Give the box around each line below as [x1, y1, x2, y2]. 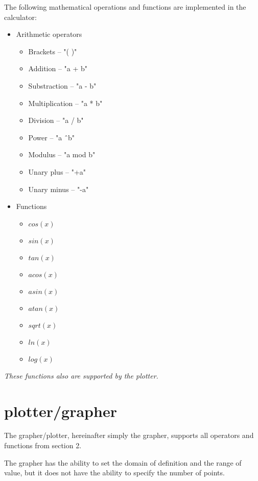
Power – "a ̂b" [28, 132, 75, 142]
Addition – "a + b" [28, 63, 88, 74]
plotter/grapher [4, 400, 117, 421]
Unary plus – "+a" [28, 166, 86, 177]
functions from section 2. [4, 440, 82, 451]
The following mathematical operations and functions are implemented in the [4, 2, 246, 12]
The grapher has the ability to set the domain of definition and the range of [4, 457, 242, 468]
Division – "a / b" [28, 115, 84, 126]
